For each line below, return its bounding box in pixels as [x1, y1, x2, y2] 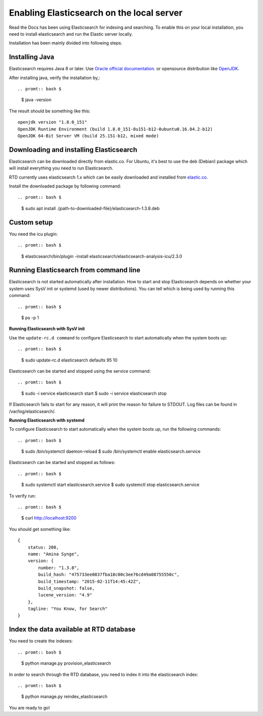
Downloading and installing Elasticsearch [9, 146, 137, 154]
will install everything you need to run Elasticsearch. [9, 165, 113, 171]
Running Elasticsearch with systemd [9, 417, 85, 423]
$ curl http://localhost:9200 [21, 515, 76, 521]
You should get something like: [9, 526, 71, 532]
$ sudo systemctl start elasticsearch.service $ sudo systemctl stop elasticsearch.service [21, 482, 200, 488]
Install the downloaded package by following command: [9, 183, 121, 189]
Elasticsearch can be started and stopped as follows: [9, 460, 115, 465]
